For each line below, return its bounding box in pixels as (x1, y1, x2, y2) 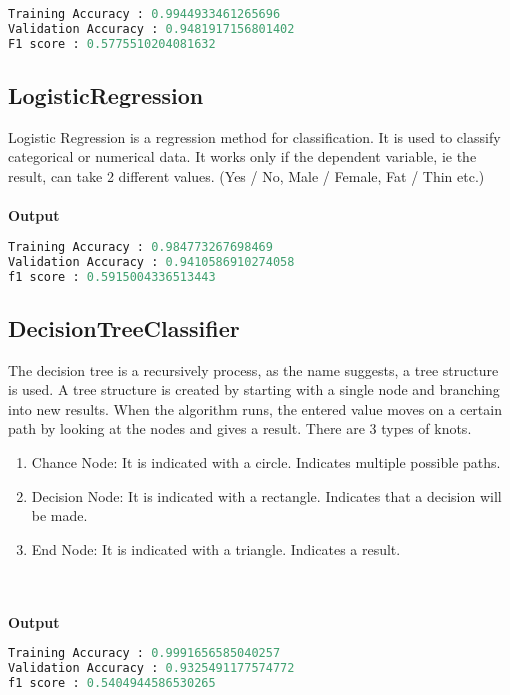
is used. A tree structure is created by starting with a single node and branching (8, 379, 500, 400)
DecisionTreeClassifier (8, 312, 240, 343)
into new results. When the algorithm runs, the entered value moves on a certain (8, 398, 502, 419)
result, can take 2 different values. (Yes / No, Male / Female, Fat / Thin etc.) (8, 166, 485, 187)
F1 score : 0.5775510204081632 (8, 36, 216, 51)
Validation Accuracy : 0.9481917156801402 (8, 21, 295, 36)
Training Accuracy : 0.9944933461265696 (8, 7, 281, 21)
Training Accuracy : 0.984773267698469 (8, 239, 273, 254)
